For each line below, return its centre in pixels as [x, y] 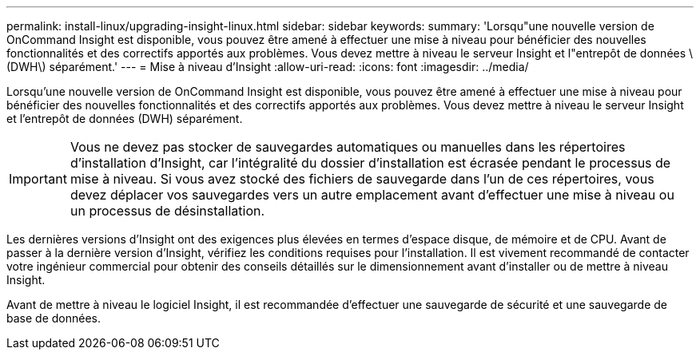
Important [38, 179]
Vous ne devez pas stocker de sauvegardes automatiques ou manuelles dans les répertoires [348, 147]
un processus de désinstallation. [167, 211]
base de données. [54, 318]
